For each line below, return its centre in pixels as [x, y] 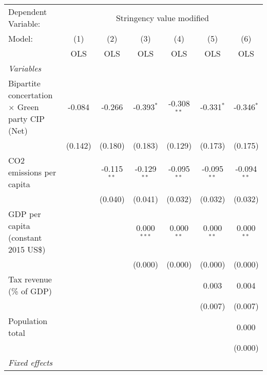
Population [28, 321]
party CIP [26, 119]
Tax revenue [30, 279]
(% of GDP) [30, 291]
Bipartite [24, 83]
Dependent [28, 12]
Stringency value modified [162, 17]
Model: [21, 38]
